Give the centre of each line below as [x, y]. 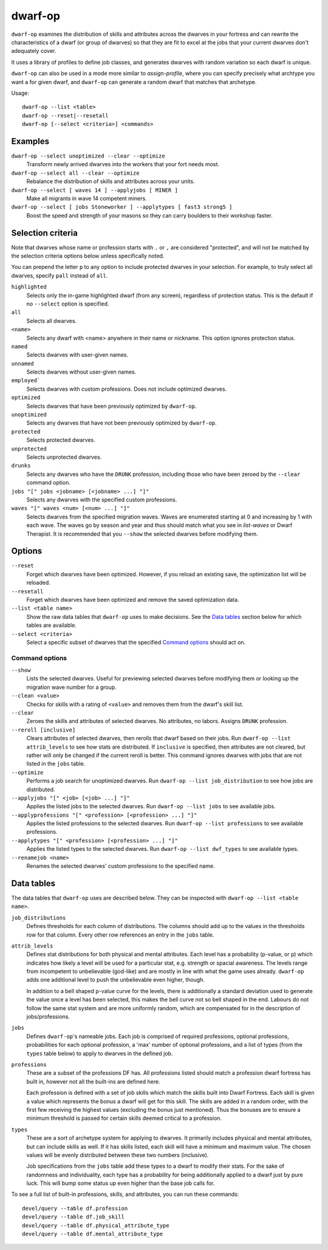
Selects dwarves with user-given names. [77, 355]
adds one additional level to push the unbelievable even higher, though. [115, 980]
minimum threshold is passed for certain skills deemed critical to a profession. [124, 1118]
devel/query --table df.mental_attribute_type [93, 1234]
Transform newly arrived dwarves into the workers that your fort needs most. [123, 164]
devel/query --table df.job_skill [73, 1217]
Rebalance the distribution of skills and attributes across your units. [111, 181]
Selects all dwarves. [52, 321]
